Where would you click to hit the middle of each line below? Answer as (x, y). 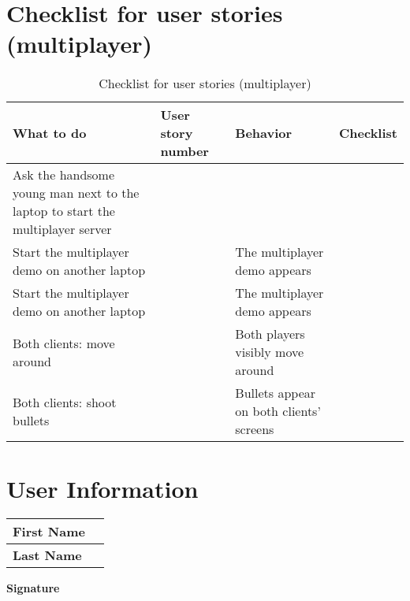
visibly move (270, 352)
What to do (50, 133)
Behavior (264, 133)
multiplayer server (62, 229)
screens (255, 429)
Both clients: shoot (65, 402)
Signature (33, 588)
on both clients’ (278, 411)
